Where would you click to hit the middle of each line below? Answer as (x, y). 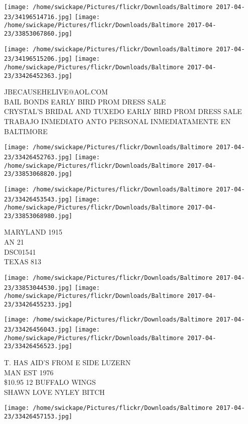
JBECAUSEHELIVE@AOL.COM (56, 92)
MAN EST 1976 (29, 372)
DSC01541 (20, 251)
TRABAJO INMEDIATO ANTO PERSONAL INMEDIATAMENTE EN (117, 121)
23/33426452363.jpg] (38, 76)
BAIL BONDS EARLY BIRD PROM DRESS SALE (85, 101)
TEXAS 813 (23, 261)
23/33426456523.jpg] (38, 346)
